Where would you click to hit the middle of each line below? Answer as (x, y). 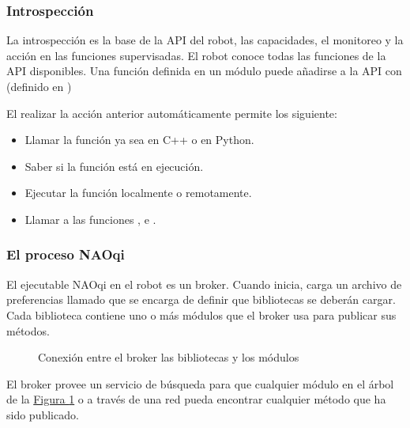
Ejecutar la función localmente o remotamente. (138, 193)
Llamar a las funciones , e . (90, 219)
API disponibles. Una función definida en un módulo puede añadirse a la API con (204, 71)
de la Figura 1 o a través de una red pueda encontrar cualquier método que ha (196, 399)
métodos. (28, 330)
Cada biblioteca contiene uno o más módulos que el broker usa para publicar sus (201, 314)
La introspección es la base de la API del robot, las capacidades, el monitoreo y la (205, 40)
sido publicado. (43, 414)
